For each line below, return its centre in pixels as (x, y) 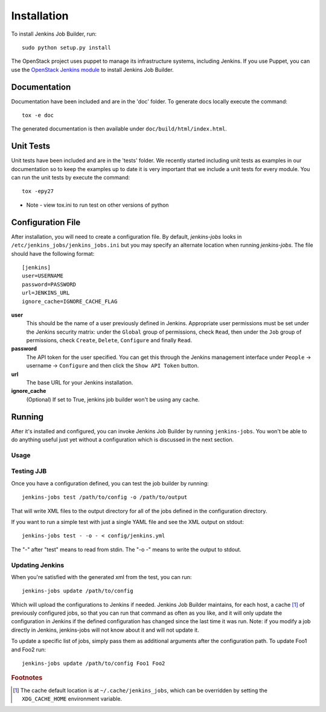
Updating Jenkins (38, 565)
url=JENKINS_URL (46, 293)
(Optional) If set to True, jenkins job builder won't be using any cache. (113, 400)
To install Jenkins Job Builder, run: (54, 34)
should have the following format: (53, 253)
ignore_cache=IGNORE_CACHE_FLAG (70, 301)
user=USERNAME (43, 276)
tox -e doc (38, 115)
